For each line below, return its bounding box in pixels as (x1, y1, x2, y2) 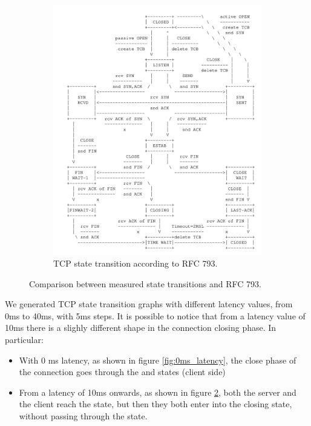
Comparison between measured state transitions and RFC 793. (29, 277, 261, 290)
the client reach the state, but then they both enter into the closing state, (19, 398, 292, 410)
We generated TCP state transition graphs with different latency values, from (5, 298, 293, 310)
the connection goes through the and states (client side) (19, 365, 226, 378)
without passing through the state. (19, 410, 148, 422)
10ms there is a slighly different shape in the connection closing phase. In (5, 321, 277, 334)
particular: (5, 333, 44, 346)
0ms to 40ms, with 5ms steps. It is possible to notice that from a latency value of (5, 309, 306, 322)
